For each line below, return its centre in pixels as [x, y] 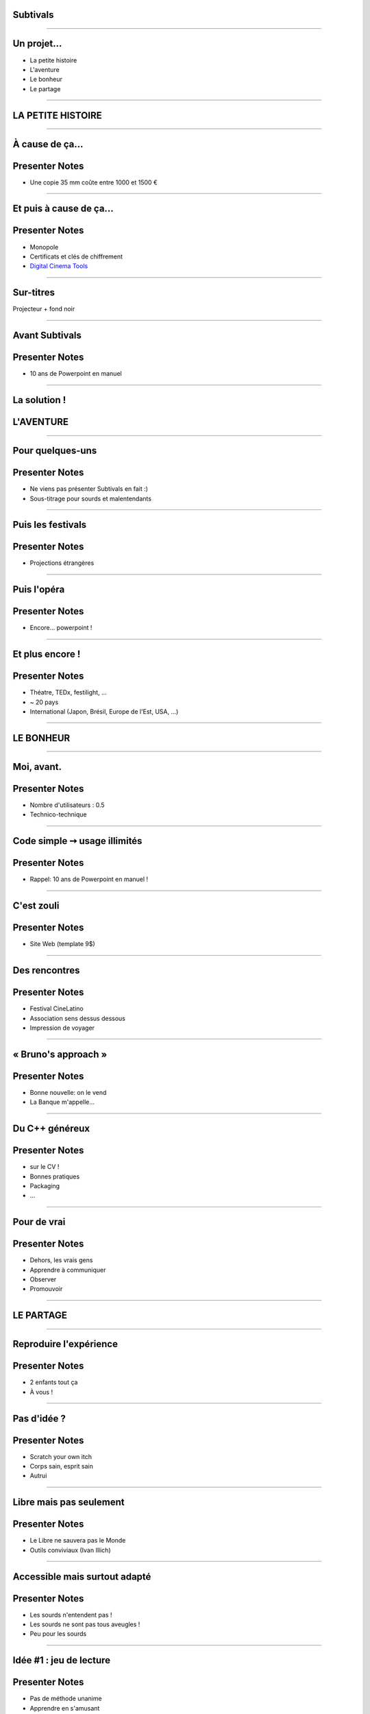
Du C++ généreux [51, 1129]
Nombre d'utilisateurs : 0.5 [67, 805]
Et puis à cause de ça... [63, 209]
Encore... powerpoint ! [61, 628]
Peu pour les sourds [58, 1634]
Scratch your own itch [61, 1456]
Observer [43, 1279]
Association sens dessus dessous [78, 1018]
